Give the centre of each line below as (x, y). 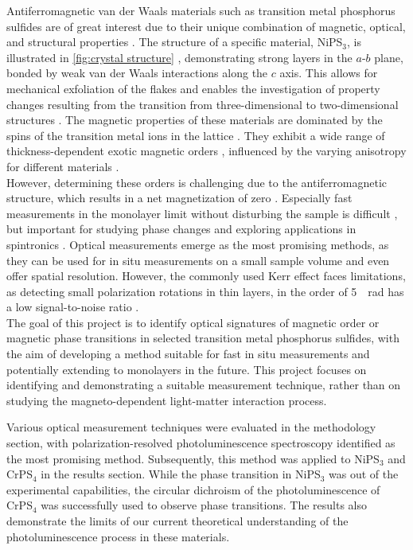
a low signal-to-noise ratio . (73, 307)
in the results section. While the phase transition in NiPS (181, 474)
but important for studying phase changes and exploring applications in (181, 229)
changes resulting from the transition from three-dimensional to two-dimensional (203, 104)
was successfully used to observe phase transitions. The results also (204, 505)
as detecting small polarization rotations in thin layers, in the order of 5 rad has (205, 291)
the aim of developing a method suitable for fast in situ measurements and (188, 354)
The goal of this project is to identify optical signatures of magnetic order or (193, 322)
